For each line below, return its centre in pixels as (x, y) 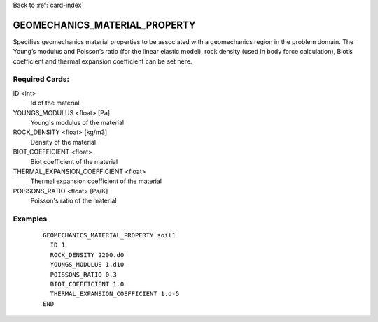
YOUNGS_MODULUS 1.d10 (87, 265)
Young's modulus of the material (77, 123)
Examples (30, 219)
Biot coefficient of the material (74, 161)
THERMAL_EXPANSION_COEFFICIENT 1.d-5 (115, 294)
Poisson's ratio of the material (73, 201)
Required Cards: (41, 79)
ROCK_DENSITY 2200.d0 (87, 255)
